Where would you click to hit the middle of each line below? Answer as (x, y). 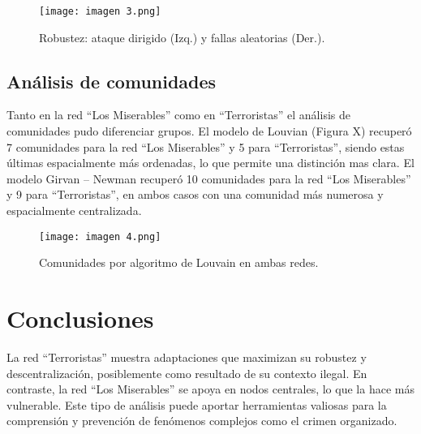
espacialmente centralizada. (74, 211)
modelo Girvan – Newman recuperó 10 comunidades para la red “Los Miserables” (209, 178)
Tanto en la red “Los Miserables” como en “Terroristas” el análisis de (178, 115)
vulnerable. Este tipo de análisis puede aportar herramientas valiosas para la (197, 404)
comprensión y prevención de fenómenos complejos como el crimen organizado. (202, 421)
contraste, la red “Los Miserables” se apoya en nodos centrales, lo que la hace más (210, 389)
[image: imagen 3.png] (100, 11)
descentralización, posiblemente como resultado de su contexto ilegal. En (187, 373)
